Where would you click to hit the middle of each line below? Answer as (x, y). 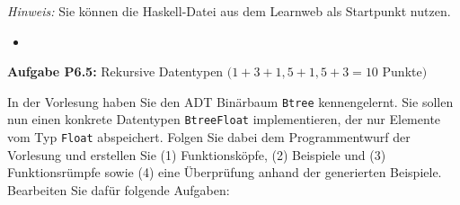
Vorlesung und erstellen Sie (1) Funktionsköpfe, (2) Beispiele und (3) (197, 154)
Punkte (402, 71)
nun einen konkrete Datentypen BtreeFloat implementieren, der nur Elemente (224, 119)
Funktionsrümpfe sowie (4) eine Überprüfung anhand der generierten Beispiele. (225, 172)
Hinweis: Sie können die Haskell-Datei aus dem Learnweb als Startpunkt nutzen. (229, 11)
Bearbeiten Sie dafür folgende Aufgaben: (119, 189)
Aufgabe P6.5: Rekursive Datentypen (115, 71)
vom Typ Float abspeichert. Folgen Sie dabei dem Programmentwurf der (209, 137)
